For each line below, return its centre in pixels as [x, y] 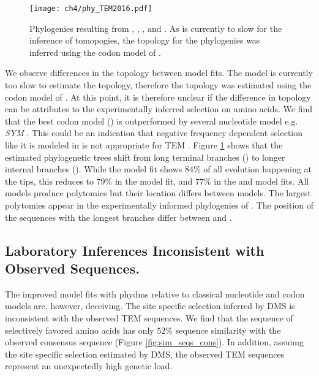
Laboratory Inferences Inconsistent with [135, 250]
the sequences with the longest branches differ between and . [118, 217]
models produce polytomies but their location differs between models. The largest [158, 193]
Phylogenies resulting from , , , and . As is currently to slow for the [156, 28]
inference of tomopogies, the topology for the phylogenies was [145, 40]
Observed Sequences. [72, 268]
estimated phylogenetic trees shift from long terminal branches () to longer [145, 157]
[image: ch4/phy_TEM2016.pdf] [91, 9]
